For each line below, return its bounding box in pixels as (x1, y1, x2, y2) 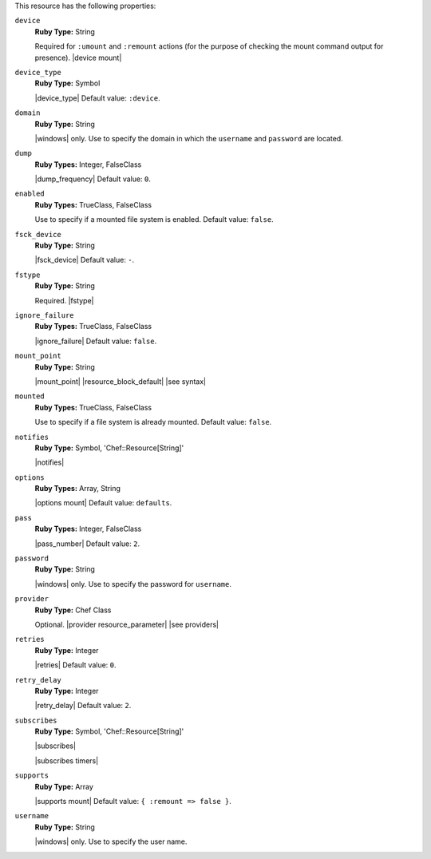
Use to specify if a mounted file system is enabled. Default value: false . (34, 215, 275, 224)
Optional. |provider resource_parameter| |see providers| (34, 620, 219, 629)
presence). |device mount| (34, 53, 122, 62)
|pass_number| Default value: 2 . (34, 539, 140, 548)
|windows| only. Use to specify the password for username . (34, 579, 231, 588)
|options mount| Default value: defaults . (34, 498, 172, 508)
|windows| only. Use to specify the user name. (34, 837, 188, 846)
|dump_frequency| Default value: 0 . (34, 174, 152, 184)
